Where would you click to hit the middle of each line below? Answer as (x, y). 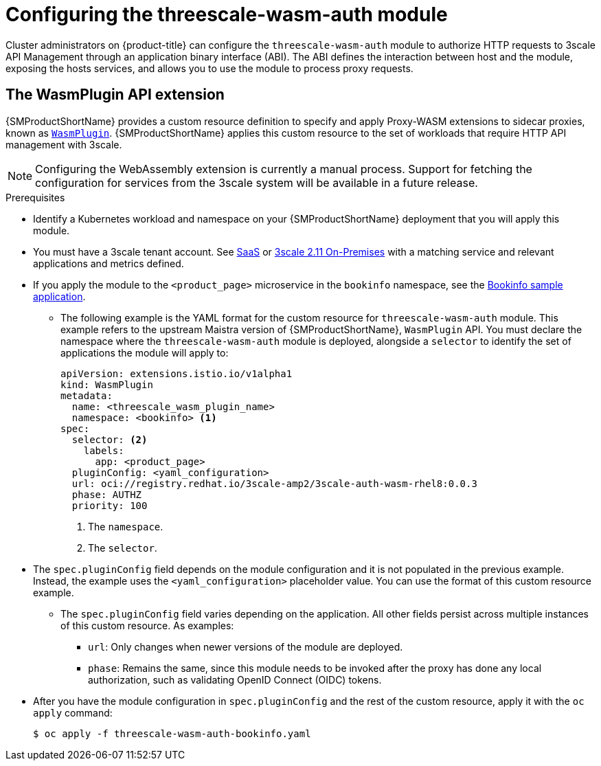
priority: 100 (110, 505)
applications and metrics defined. (109, 263)
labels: (104, 450)
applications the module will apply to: (145, 352)
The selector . (123, 548)
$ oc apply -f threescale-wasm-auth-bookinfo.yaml (172, 733)
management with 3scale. (64, 144)
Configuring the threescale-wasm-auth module (227, 14)
